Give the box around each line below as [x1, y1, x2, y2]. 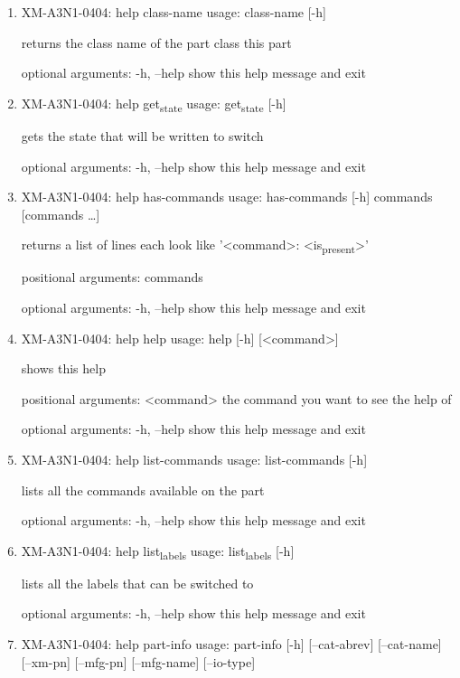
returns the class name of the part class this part [21, 33, 292, 52]
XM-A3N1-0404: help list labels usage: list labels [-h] [21, 541, 295, 562]
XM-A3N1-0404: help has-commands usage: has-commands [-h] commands [21, 187, 433, 206]
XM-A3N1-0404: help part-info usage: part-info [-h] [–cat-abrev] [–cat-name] [21, 635, 442, 654]
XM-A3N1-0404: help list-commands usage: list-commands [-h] [21, 449, 368, 468]
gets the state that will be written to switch [21, 126, 264, 145]
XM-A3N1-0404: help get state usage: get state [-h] [21, 93, 286, 115]
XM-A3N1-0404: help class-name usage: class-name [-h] [21, 3, 326, 21]
